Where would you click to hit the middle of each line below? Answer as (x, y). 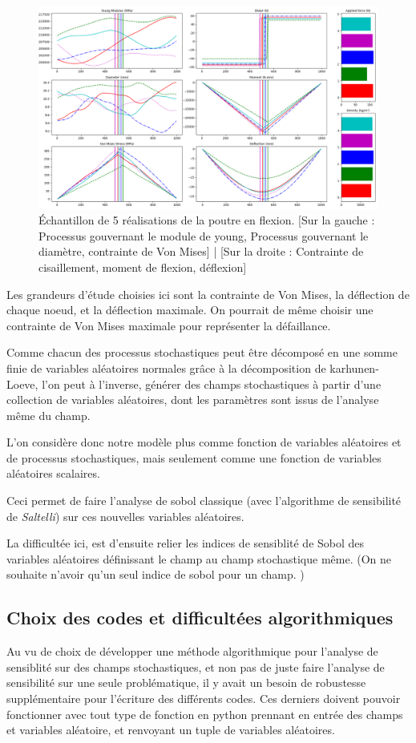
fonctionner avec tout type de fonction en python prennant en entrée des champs (205, 714)
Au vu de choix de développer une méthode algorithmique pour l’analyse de (192, 651)
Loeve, (22, 384)
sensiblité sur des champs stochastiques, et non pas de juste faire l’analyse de (196, 666)
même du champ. (48, 415)
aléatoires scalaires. (53, 473)
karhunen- (354, 367)
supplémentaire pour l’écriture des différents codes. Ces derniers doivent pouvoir (204, 699)
